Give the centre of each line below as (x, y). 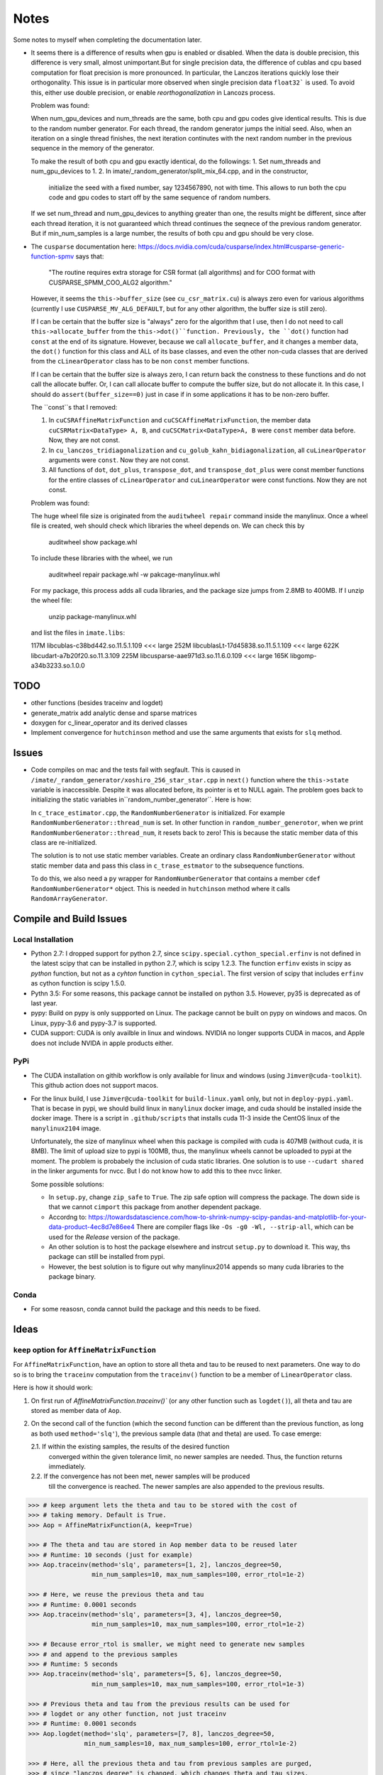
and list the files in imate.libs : (78, 633)
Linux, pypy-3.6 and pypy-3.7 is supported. (94, 1023)
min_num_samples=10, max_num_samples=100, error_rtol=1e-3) (198, 1684)
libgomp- (303, 655)
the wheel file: (51, 601)
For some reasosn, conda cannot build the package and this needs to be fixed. (146, 1309)
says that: (90, 256)
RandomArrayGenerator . (69, 898)
